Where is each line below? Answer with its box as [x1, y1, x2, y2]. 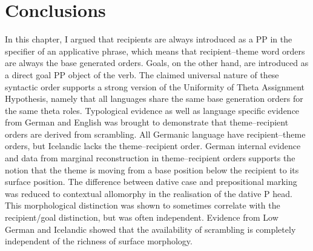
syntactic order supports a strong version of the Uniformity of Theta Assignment [5, 80, 305, 93]
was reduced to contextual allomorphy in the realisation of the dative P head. [5, 187, 292, 199]
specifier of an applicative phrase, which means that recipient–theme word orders [5, 44, 305, 57]
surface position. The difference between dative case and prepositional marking [5, 175, 297, 188]
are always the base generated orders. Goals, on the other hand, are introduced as [5, 56, 309, 69]
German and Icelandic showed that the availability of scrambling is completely [5, 223, 296, 235]
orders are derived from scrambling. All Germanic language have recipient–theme [5, 127, 306, 140]
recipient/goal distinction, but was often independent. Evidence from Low [5, 211, 278, 224]
